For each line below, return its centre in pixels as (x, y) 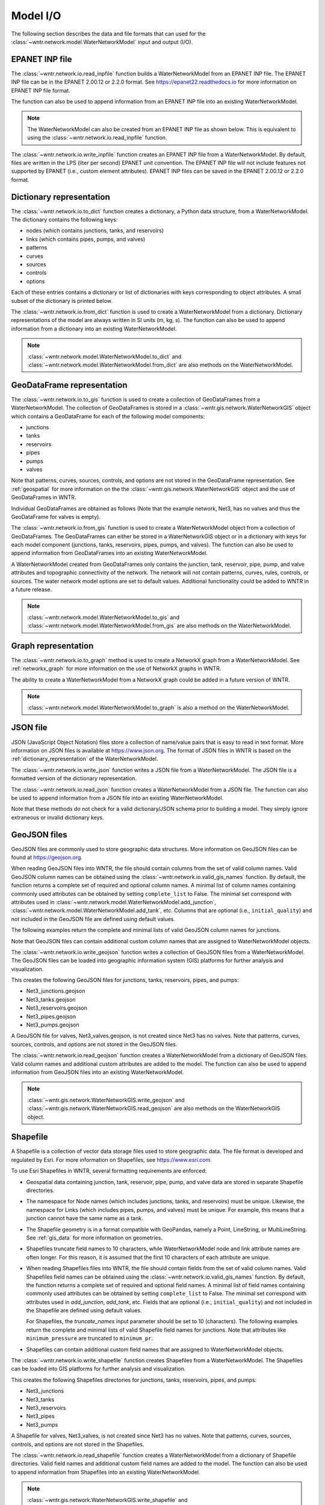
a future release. (32, 589)
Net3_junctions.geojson (56, 991)
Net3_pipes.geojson (51, 1016)
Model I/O (36, 16)
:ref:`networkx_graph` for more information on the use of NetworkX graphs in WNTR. (116, 669)
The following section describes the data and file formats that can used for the (108, 34)
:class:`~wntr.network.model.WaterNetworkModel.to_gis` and (104, 617)
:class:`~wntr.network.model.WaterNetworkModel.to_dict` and (104, 356)
